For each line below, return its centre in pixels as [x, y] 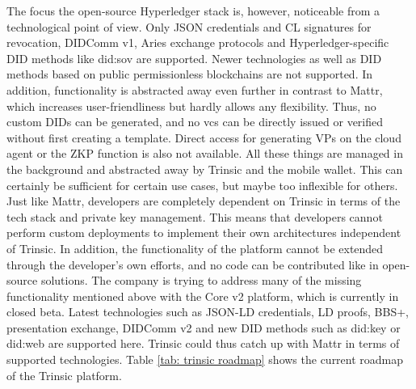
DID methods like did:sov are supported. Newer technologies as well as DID [194, 58]
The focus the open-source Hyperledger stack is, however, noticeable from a [193, 11]
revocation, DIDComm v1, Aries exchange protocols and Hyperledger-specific [198, 42]
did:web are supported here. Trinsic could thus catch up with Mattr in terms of [203, 343]
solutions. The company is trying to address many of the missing [201, 280]
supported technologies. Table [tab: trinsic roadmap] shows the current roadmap [205, 359]
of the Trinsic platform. [64, 375]
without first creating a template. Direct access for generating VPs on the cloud [204, 137]
